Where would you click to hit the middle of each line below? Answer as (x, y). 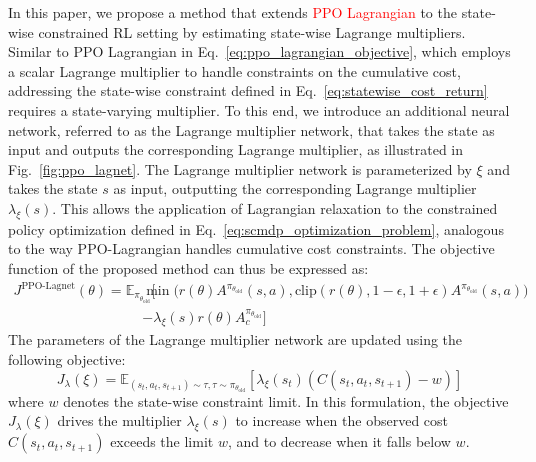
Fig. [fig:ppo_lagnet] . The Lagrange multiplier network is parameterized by (240, 168)
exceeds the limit (162, 441)
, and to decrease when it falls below (339, 441)
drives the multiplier (119, 420)
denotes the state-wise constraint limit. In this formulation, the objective (286, 400)
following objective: (67, 358)
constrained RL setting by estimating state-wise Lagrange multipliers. (252, 31)
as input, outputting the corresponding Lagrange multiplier (295, 188)
